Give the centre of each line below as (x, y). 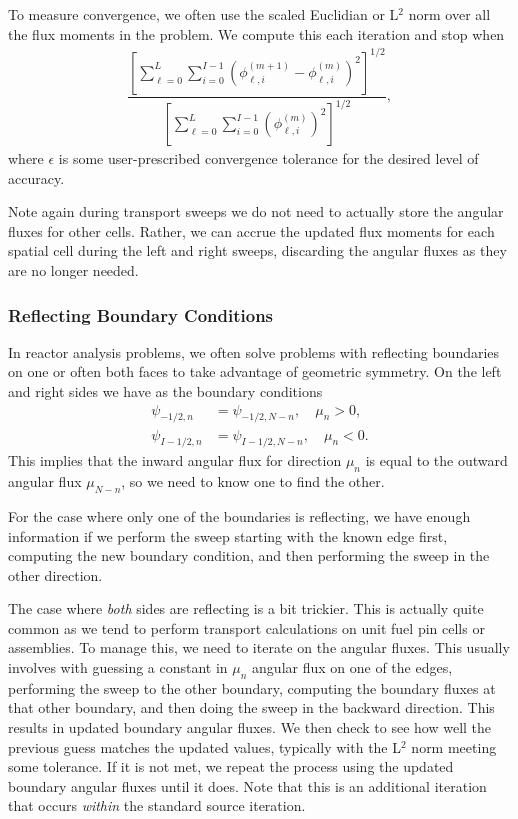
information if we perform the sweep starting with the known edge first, (228, 535)
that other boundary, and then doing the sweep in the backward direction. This (251, 707)
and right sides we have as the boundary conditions (165, 391)
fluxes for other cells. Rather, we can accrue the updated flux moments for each (251, 230)
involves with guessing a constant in (118, 667)
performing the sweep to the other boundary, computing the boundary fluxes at (252, 687)
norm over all (449, 14)
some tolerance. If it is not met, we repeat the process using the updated (231, 766)
